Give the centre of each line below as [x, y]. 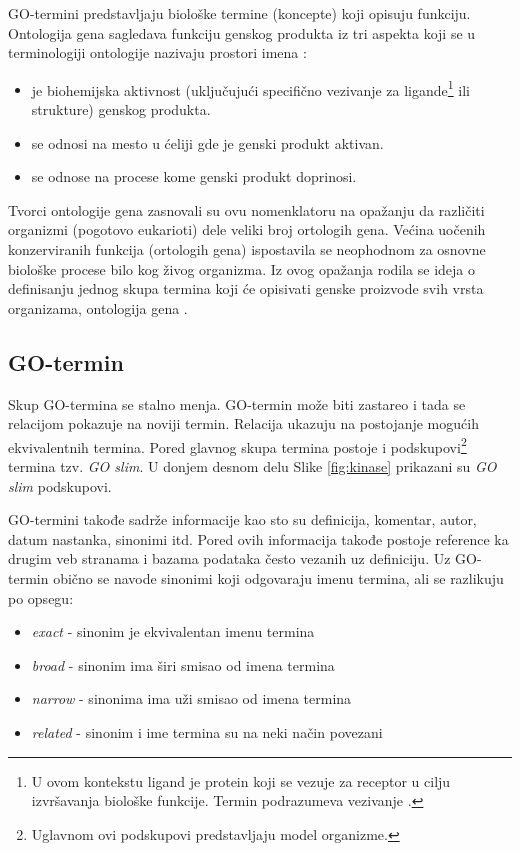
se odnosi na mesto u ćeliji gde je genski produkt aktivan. [207, 142]
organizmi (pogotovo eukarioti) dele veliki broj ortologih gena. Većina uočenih [247, 229]
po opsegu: [41, 597]
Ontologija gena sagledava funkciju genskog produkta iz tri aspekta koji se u [242, 32]
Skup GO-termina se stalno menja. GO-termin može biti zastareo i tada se [237, 403]
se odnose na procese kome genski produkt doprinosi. [194, 176]
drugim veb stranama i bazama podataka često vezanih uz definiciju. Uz [229, 558]
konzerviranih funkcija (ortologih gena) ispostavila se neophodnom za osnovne [247, 249]
